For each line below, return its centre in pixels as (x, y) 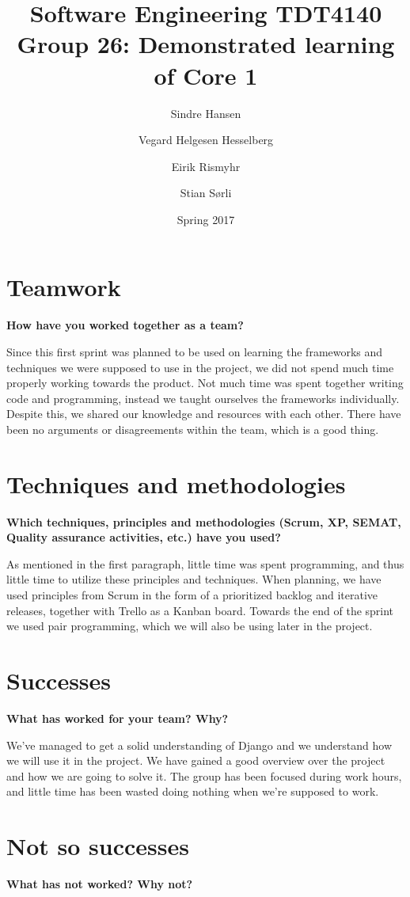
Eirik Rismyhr (206, 166)
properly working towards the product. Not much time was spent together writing (205, 383)
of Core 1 (206, 75)
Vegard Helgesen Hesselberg (206, 140)
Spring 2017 (206, 219)
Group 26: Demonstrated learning (206, 44)
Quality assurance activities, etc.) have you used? (144, 537)
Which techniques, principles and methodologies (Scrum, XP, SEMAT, (204, 521)
